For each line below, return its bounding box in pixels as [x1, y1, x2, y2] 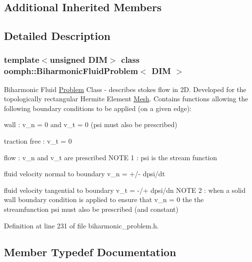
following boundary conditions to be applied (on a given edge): [4, 103, 192, 113]
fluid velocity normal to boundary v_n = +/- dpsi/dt [4, 168, 165, 179]
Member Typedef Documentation [4, 244, 176, 259]
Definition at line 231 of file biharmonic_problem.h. [4, 220, 159, 230]
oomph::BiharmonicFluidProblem [4, 65, 138, 77]
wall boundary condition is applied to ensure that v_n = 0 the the [4, 194, 204, 205]
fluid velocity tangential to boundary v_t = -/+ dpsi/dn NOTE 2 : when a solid [4, 185, 246, 195]
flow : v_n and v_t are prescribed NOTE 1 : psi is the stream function [4, 152, 217, 162]
